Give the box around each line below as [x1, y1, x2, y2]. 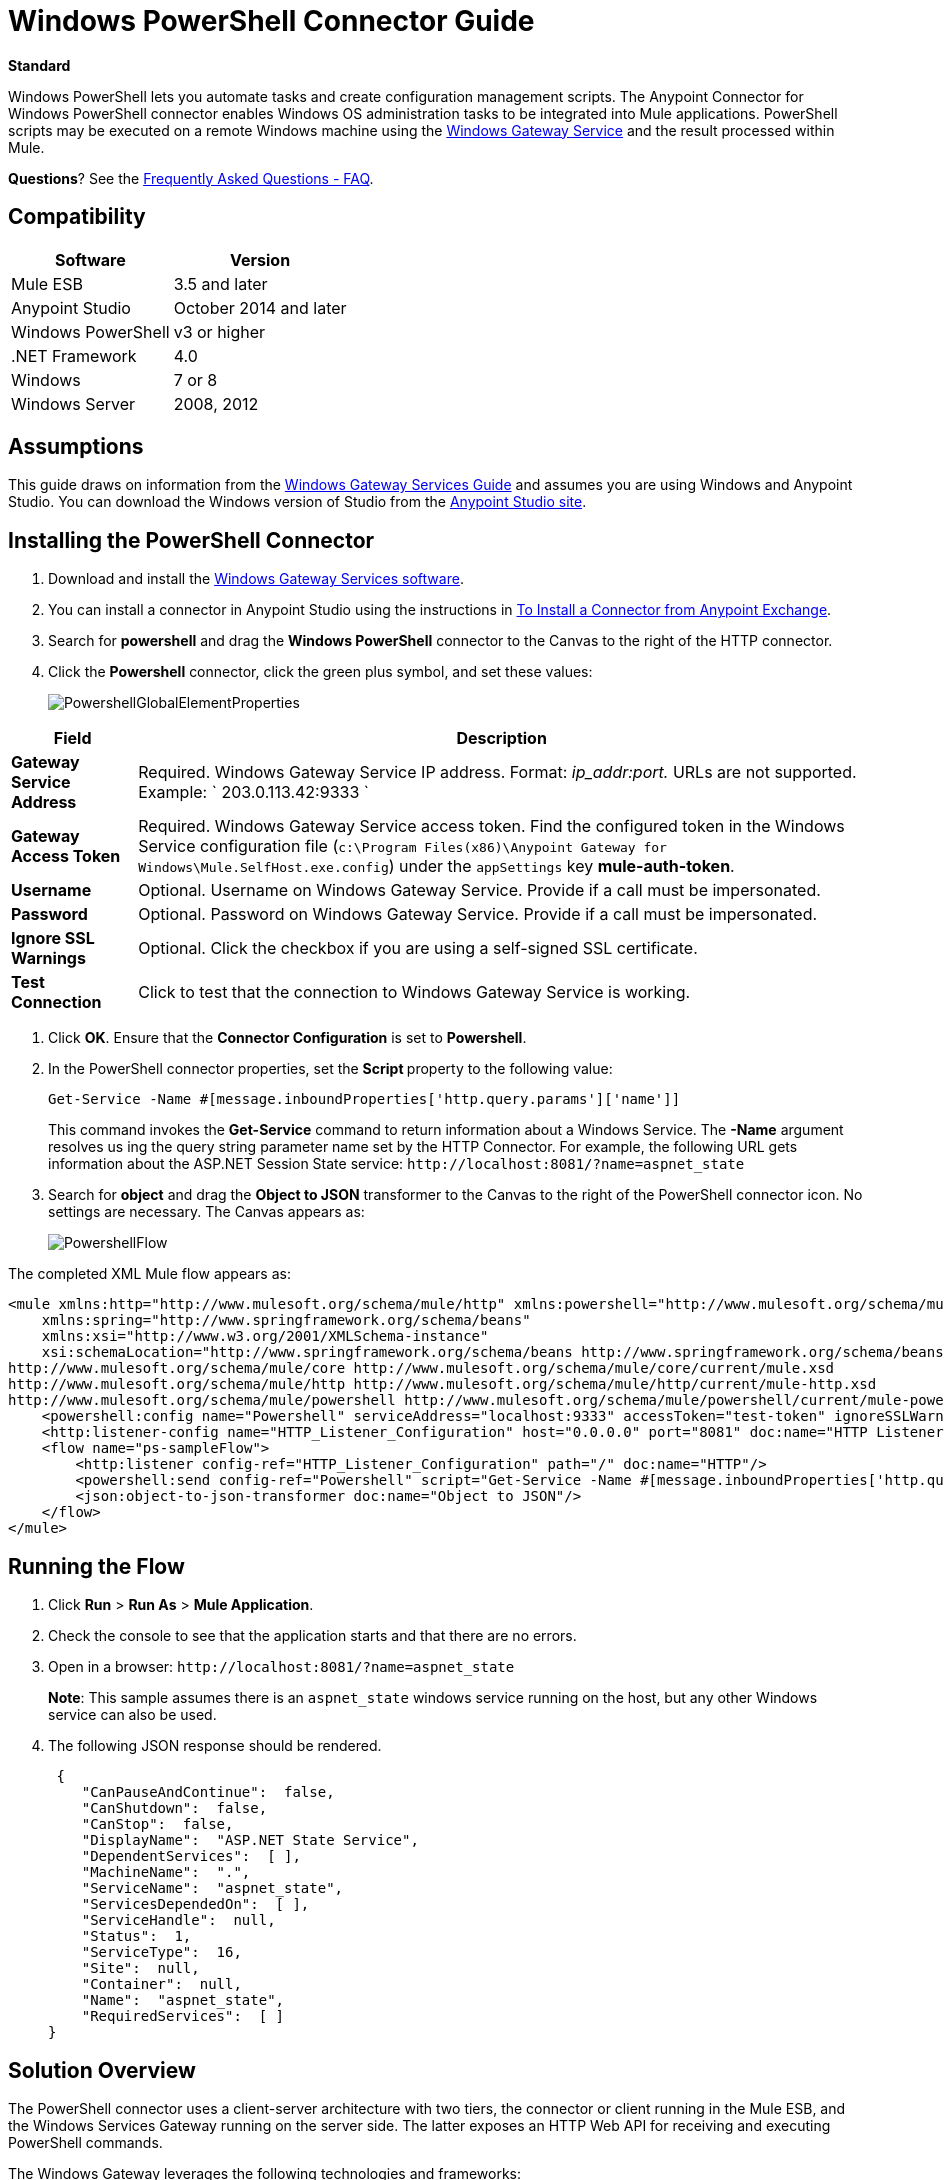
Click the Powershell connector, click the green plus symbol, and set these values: [48, 663, 593, 681]
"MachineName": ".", [81, 1864, 251, 1881]
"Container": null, [81, 1976, 242, 1993]
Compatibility [8, 204, 146, 230]
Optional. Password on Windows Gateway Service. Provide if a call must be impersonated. [138, 904, 818, 925]
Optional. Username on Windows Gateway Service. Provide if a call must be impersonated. [138, 880, 821, 901]
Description [456, 728, 547, 749]
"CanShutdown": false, [81, 1800, 268, 1817]
